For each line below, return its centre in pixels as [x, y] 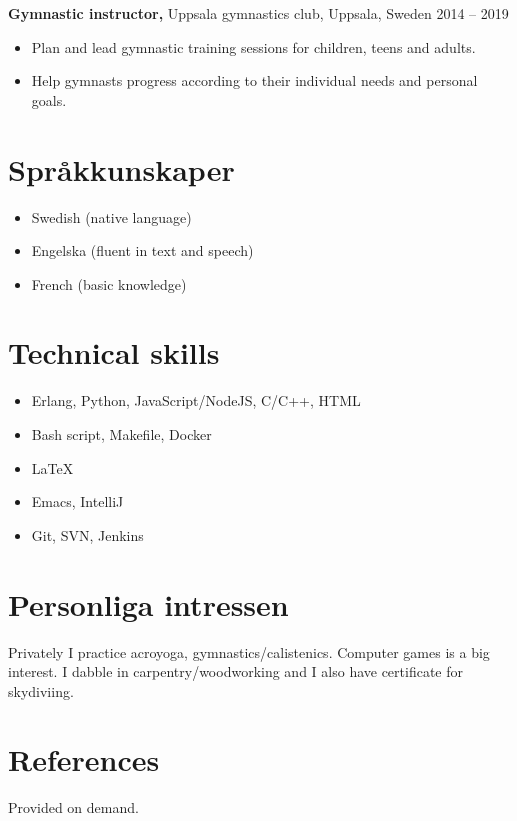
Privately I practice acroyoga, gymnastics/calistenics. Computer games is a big [249, 651]
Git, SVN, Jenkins [87, 534]
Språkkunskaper [121, 168]
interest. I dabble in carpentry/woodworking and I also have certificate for [236, 671]
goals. [49, 99]
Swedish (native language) [111, 216]
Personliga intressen [148, 603]
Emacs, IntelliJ [77, 501]
